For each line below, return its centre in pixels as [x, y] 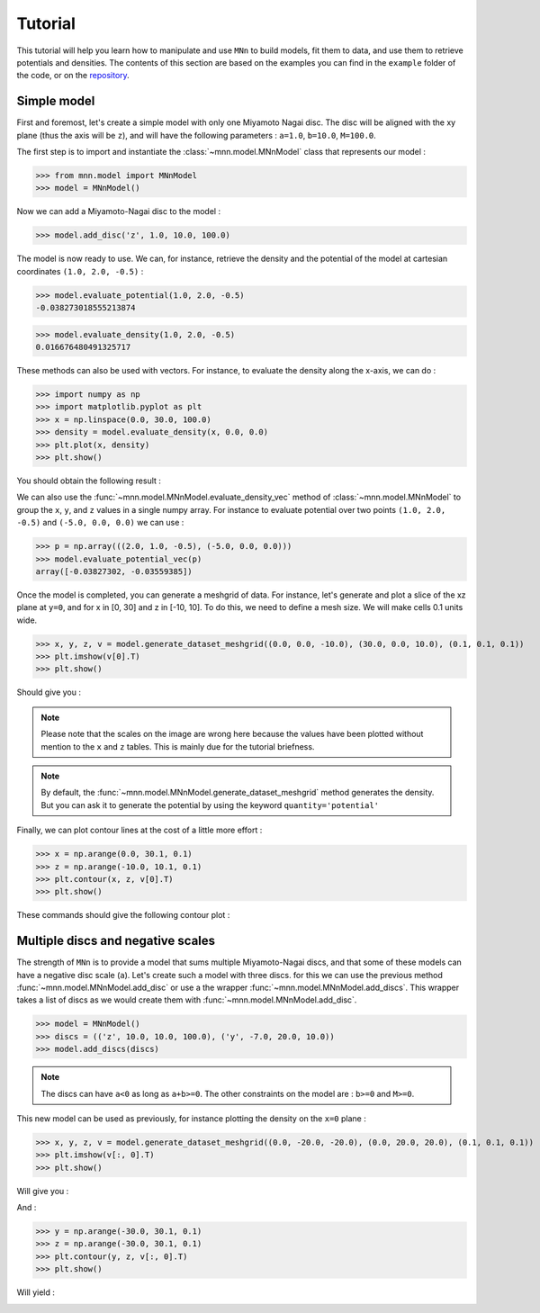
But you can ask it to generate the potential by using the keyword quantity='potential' [210, 805]
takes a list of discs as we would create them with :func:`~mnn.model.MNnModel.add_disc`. [187, 1000]
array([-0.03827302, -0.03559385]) [114, 571]
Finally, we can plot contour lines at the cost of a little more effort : [139, 830]
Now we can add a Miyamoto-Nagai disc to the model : [118, 211]
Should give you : [49, 692]
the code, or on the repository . [73, 76]
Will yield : [36, 1292]
